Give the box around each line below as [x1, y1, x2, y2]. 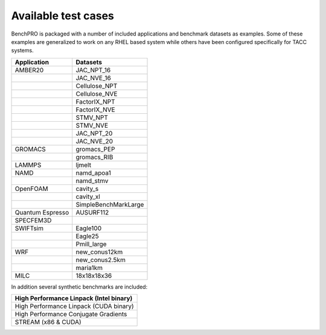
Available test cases [11, 9, 115, 22]
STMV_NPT [75, 113, 109, 122]
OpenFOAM [14, 184, 48, 193]
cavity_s [75, 184, 99, 193]
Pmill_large [75, 240, 107, 248]
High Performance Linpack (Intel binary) [14, 294, 133, 302]
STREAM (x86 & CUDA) [14, 318, 81, 327]
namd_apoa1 [75, 169, 111, 177]
